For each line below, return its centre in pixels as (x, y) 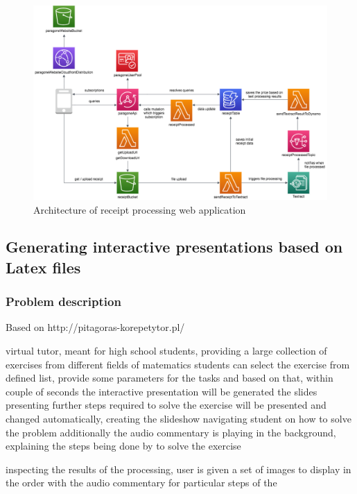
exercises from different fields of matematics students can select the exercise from (178, 364)
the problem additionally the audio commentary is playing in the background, (171, 432)
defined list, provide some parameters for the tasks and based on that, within (169, 378)
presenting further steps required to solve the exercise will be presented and (166, 405)
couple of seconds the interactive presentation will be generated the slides (162, 391)
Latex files (43, 267)
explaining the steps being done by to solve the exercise (123, 446)
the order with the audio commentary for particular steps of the (141, 483)
